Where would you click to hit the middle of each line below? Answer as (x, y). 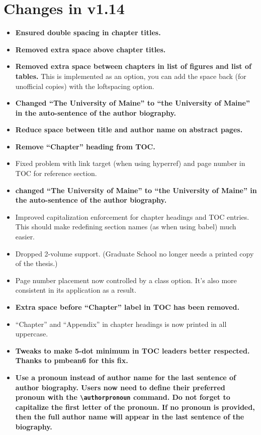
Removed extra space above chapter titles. (91, 49)
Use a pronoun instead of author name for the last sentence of (126, 377)
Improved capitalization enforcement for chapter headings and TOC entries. (132, 216)
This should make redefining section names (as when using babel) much (126, 227)
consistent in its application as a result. (76, 290)
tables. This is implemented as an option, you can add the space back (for (131, 76)
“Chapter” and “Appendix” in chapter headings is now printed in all (121, 324)
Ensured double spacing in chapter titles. (88, 32)
